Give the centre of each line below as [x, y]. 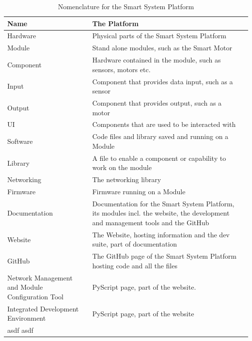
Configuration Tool [35, 296]
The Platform [115, 23]
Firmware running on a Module [139, 191]
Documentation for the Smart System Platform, [163, 203]
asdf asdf [20, 330]
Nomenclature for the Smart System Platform [126, 6]
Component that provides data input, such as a [163, 81]
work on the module [122, 167]
